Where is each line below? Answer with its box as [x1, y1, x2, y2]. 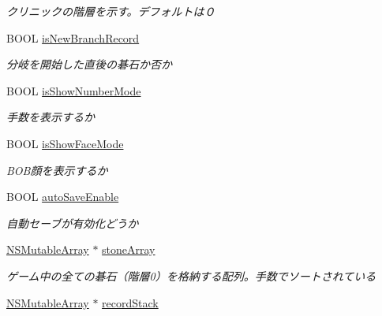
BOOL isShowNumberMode [6, 82, 141, 99]
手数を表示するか [6, 109, 95, 125]
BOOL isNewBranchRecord [6, 29, 140, 46]
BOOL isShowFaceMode [6, 135, 124, 151]
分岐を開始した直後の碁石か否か [6, 56, 172, 72]
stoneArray [102, 241, 155, 258]
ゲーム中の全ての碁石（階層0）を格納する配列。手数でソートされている [6, 267, 376, 284]
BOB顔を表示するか [6, 162, 108, 178]
